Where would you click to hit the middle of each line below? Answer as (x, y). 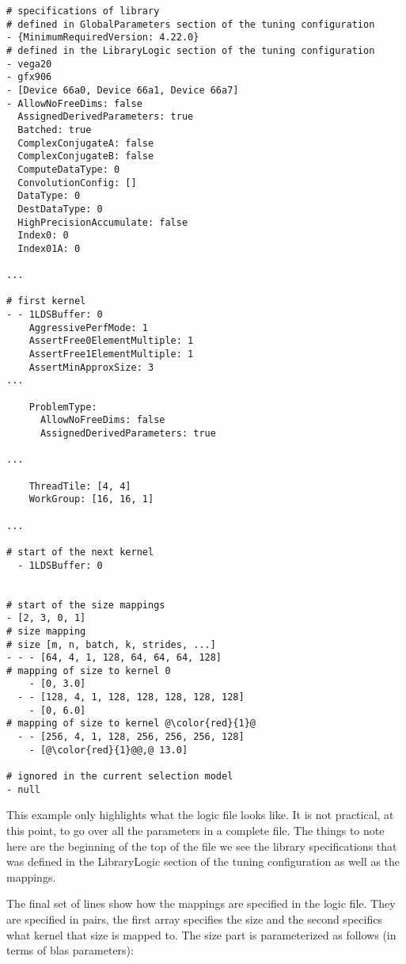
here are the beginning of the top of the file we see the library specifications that (202, 846)
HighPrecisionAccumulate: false (103, 222)
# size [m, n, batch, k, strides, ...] (111, 644)
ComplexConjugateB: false (86, 156)
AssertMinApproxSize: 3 (91, 367)
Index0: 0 (43, 236)
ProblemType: (63, 407)
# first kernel (46, 301)
